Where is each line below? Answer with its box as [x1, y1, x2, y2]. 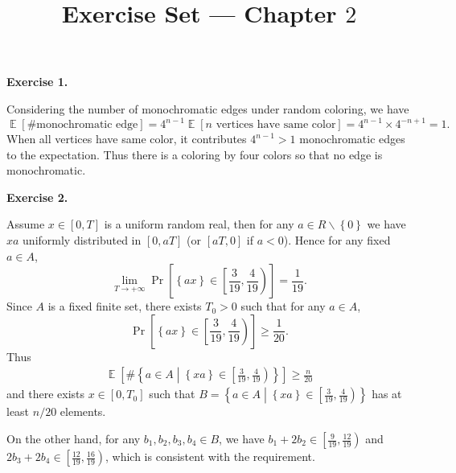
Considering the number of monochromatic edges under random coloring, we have [6, 100, 409, 117]
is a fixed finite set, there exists [47, 298, 202, 315]
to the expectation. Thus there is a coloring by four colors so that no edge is [6, 146, 383, 162]
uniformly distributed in [23, 232, 142, 249]
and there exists [6, 385, 85, 402]
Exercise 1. [6, 73, 68, 90]
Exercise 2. [6, 188, 68, 205]
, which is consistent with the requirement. [105, 448, 315, 465]
